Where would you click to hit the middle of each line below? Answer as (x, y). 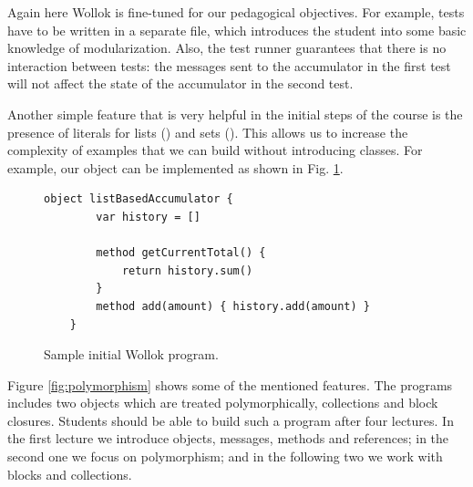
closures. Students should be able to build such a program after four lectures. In (231, 420)
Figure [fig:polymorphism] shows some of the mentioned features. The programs (230, 384)
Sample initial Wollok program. (131, 354)
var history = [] (148, 217)
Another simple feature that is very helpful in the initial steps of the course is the (235, 114)
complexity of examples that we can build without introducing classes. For (215, 150)
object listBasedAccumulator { (139, 199)
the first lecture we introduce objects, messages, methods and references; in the (228, 438)
